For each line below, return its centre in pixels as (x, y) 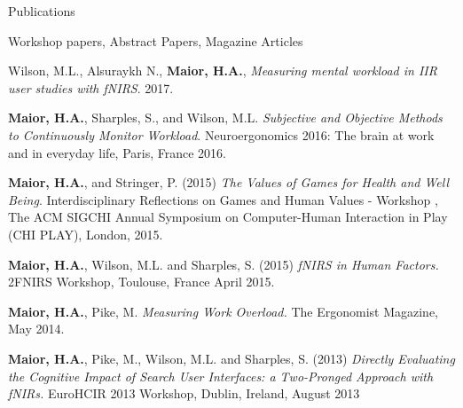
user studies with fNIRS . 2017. (91, 87)
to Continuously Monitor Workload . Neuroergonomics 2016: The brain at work (221, 134)
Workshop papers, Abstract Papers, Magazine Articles (156, 40)
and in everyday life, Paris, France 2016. (117, 152)
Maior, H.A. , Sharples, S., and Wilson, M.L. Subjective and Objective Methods (225, 118)
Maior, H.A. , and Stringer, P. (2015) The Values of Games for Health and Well (229, 182)
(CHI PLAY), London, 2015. (86, 234)
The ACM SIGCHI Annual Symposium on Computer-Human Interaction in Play (228, 217)
